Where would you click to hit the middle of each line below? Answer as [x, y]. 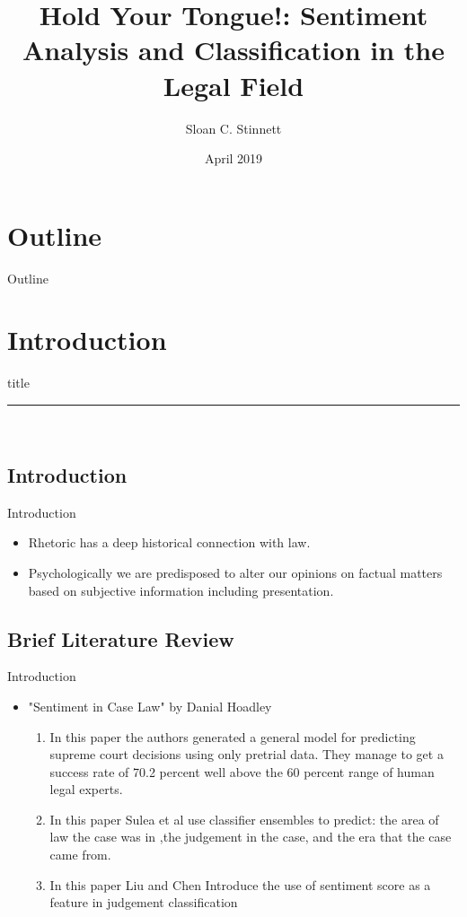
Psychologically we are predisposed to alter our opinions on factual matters [235, 572]
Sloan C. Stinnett [233, 128]
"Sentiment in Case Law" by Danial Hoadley [150, 706]
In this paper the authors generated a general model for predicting [233, 736]
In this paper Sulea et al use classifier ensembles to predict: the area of [244, 819]
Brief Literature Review [121, 638]
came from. [80, 855]
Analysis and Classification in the [233, 50]
